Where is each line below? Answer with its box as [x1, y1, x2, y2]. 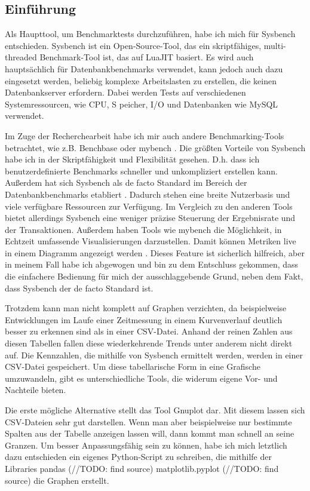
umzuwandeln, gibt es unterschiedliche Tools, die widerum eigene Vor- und [5, 372, 278, 384]
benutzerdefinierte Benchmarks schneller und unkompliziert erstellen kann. [5, 164, 278, 177]
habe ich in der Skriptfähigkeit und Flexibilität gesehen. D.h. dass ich [5, 153, 260, 165]
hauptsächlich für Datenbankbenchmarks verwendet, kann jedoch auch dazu [5, 62, 283, 75]
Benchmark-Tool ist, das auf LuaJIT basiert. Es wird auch [39, 51, 254, 63]
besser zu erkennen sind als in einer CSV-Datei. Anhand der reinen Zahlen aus [5, 325, 293, 337]
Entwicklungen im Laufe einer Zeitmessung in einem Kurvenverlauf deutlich [5, 313, 283, 326]
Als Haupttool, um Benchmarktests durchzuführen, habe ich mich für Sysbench [5, 27, 296, 40]
